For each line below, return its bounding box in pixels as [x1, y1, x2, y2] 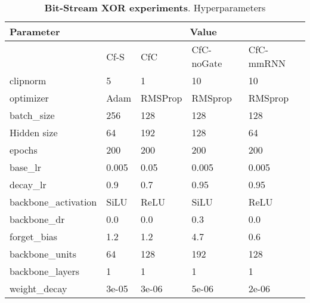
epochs [10, 143, 38, 157]
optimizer [10, 91, 49, 105]
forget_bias [10, 229, 58, 243]
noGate [191, 56, 222, 70]
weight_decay [10, 281, 67, 295]
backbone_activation [10, 195, 97, 209]
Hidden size [10, 126, 58, 139]
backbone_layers [10, 264, 80, 278]
